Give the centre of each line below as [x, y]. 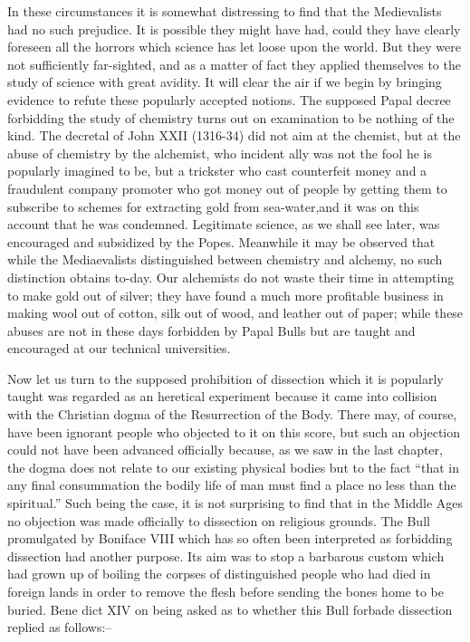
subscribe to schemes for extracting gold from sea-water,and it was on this [213, 206]
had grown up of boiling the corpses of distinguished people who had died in [219, 574]
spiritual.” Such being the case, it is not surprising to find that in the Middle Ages [235, 503]
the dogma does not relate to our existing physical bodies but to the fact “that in [233, 467]
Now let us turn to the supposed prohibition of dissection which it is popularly [225, 378]
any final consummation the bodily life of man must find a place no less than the [232, 485]
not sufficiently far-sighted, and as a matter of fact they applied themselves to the [234, 64]
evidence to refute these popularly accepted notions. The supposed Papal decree [229, 99]
